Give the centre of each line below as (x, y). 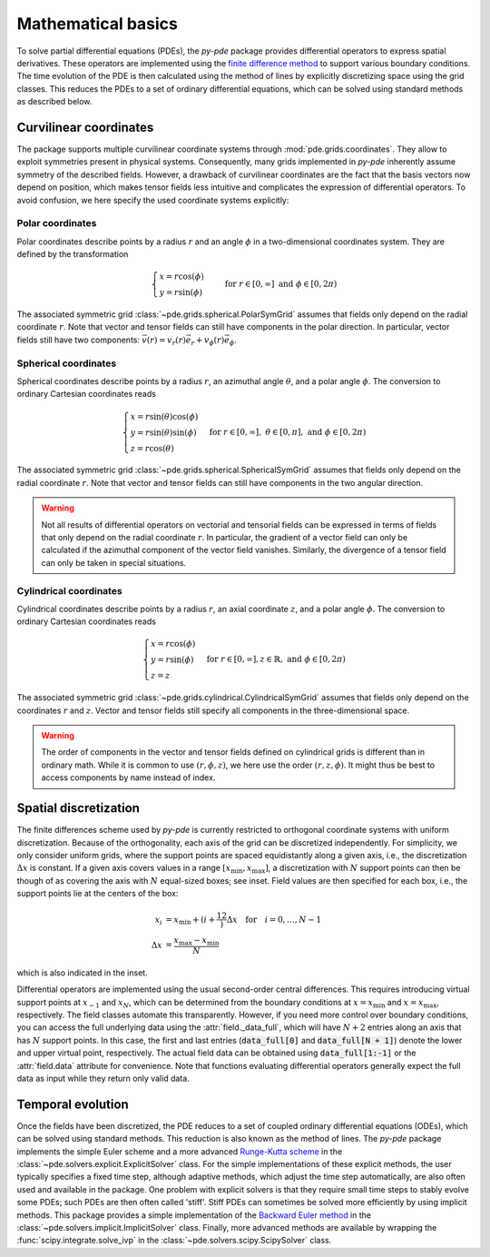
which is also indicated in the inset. (83, 973)
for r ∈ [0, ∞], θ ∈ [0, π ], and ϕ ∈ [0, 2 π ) (288, 432)
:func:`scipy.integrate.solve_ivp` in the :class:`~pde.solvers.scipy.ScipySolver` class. (174, 1241)
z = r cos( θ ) (152, 448)
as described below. (54, 102)
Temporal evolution (73, 1104)
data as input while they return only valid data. (103, 1078)
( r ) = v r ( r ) (166, 341)
